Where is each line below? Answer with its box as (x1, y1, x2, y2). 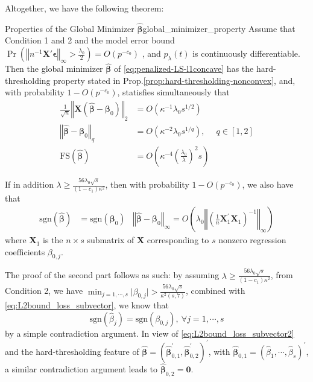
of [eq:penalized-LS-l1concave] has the (113, 62, 254, 75)
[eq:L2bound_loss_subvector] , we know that (5, 298, 169, 311)
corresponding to (147, 234, 209, 246)
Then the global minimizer (5, 62, 103, 75)
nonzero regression (218, 234, 286, 246)
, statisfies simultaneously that (117, 86, 230, 98)
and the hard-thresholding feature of (5, 345, 139, 357)
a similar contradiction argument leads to (5, 362, 158, 375)
